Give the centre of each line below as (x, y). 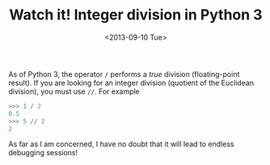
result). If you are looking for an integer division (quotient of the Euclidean (131, 82)
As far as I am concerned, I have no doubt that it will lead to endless (121, 144)
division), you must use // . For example (74, 91)
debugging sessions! (43, 153)
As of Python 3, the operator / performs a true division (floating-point (124, 74)
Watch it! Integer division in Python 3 (136, 15)
